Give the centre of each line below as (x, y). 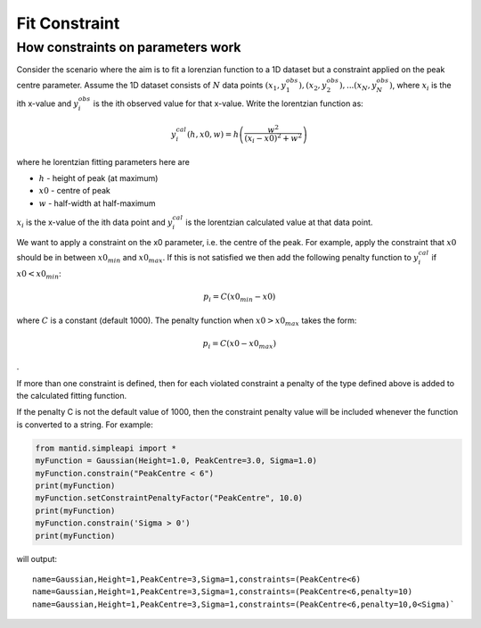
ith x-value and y (48, 103)
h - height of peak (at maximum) (98, 178)
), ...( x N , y (358, 87)
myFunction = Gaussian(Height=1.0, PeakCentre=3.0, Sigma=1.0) (176, 461)
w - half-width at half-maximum (97, 203)
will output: (37, 558)
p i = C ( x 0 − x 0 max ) (239, 344)
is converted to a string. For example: (85, 425)
